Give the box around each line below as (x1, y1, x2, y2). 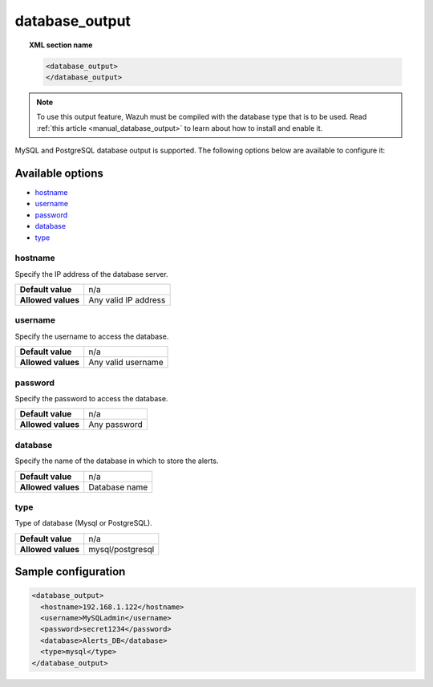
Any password (88, 419, 144, 430)
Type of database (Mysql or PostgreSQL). (14, 518, 152, 528)
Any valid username (88, 357, 164, 368)
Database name (88, 482, 148, 493)
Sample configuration (14, 565, 126, 579)
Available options (14, 166, 104, 180)
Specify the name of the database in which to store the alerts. (14, 456, 219, 465)
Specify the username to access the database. (14, 331, 169, 341)
